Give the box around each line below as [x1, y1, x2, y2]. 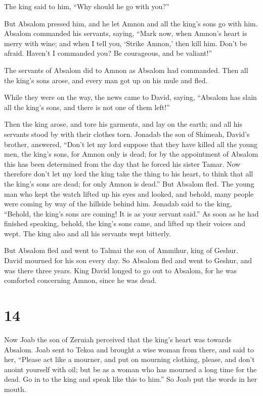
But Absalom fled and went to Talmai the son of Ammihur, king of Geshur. [4, 245, 238, 256]
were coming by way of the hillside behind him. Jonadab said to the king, [4, 198, 232, 209]
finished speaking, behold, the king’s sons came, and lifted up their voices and [4, 218, 245, 229]
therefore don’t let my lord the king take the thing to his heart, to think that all [4, 168, 253, 179]
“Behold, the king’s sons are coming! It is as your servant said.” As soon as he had [4, 208, 259, 219]
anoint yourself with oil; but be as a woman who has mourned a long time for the [4, 364, 257, 374]
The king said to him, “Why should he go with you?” [4, 1, 169, 11]
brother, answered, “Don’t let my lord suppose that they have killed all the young [4, 138, 258, 149]
